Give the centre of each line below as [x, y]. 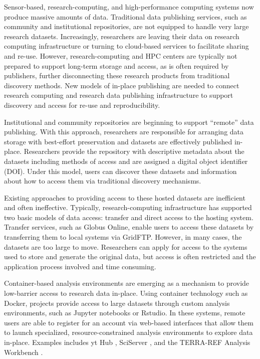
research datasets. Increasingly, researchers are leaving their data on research [122, 36]
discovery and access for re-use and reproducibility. [82, 105]
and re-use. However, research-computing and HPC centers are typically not [121, 55]
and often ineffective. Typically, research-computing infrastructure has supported [128, 207]
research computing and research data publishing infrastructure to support [119, 95]
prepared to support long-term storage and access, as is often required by [116, 65]
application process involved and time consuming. [80, 266]
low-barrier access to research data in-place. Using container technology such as [126, 293]
